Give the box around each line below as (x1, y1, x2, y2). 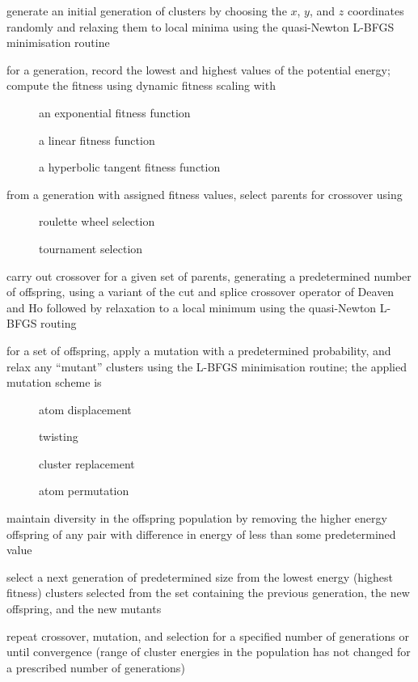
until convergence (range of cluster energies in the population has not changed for (6, 643, 411, 660)
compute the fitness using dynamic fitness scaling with (6, 77, 276, 94)
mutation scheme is (6, 374, 102, 391)
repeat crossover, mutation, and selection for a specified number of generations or (6, 627, 410, 644)
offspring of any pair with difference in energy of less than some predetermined (6, 525, 396, 542)
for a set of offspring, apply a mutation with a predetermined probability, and (6, 341, 391, 358)
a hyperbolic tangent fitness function (39, 159, 221, 176)
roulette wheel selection (39, 213, 155, 230)
